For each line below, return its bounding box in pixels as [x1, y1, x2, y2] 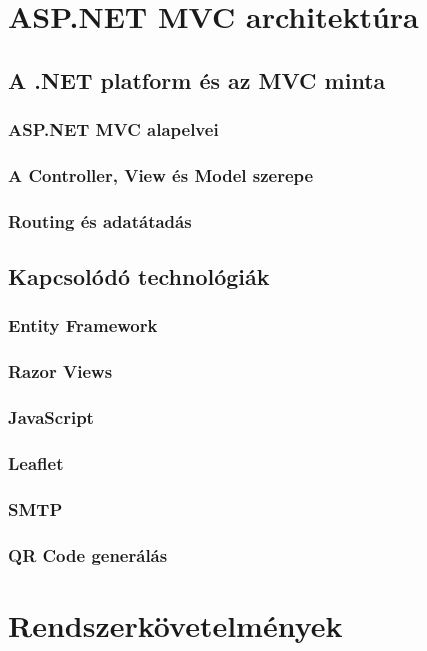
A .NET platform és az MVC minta [8, 64, 386, 95]
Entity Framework [8, 313, 158, 338]
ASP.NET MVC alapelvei [8, 117, 219, 142]
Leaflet [8, 450, 64, 475]
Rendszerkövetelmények [8, 604, 343, 645]
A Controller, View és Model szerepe [8, 162, 314, 187]
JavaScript [8, 405, 94, 430]
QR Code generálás [8, 542, 168, 567]
